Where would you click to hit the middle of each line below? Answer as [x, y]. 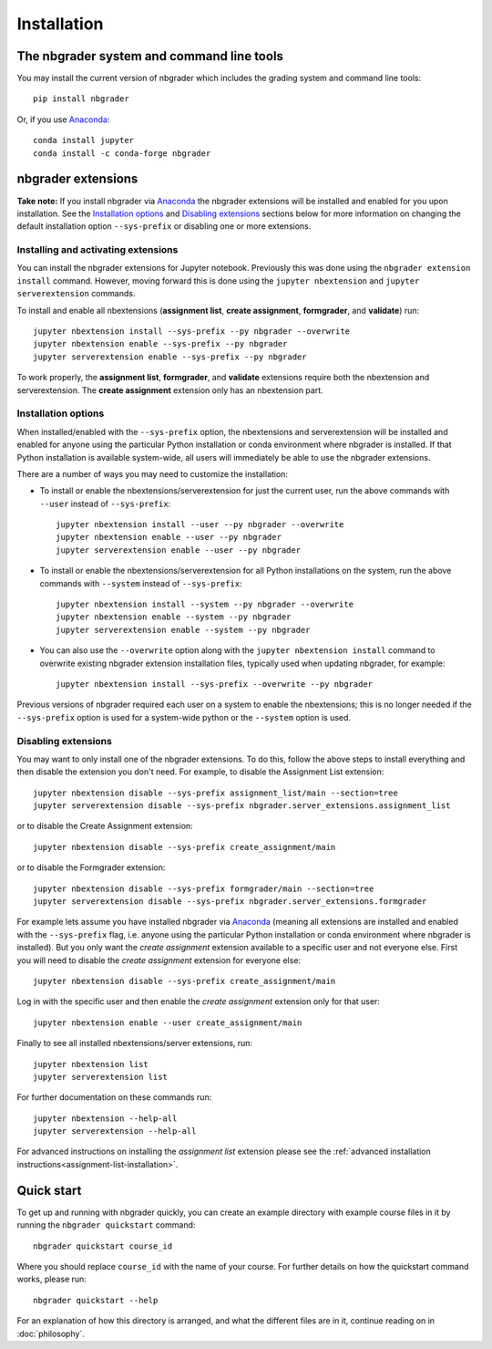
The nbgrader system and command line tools [150, 56]
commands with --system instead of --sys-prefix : [141, 583]
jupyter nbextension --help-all [105, 1118]
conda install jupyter [84, 140]
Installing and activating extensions [97, 250]
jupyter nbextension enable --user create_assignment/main [168, 1022]
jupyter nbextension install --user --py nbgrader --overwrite [200, 525]
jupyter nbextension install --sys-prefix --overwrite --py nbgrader [215, 684]
